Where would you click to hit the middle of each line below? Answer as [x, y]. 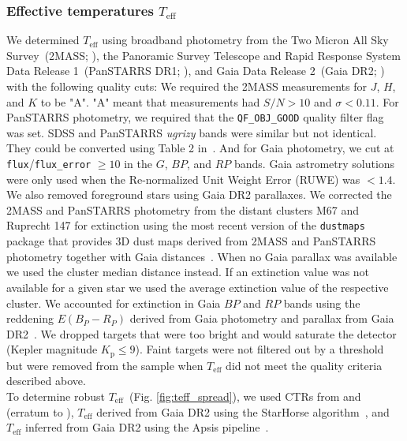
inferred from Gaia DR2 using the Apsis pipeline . [147, 427]
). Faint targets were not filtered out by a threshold [260, 349]
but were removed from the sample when [105, 365]
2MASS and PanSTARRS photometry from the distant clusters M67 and [183, 209]
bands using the [322, 303]
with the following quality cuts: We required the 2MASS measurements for [187, 86]
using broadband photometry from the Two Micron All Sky [245, 40]
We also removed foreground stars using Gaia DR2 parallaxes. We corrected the [199, 194]
